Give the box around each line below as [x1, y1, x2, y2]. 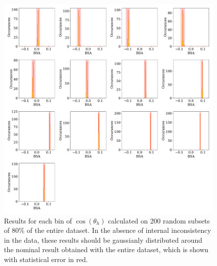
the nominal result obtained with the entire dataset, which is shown [4, 244, 209, 255]
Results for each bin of [4, 215, 72, 225]
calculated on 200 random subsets [108, 215, 210, 225]
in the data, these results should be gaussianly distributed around [4, 234, 203, 245]
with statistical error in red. [4, 254, 88, 264]
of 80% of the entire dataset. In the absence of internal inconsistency [4, 225, 211, 235]
